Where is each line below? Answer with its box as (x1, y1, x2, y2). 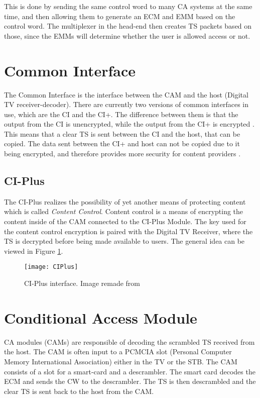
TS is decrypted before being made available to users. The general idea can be (4, 236, 245, 246)
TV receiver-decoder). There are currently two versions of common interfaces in (4, 99, 249, 110)
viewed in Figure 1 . (4, 245, 63, 256)
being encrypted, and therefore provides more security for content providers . (4, 148, 241, 159)
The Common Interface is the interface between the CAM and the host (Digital (4, 89, 248, 99)
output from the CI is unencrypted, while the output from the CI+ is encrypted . (4, 119, 254, 129)
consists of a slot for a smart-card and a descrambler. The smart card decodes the (4, 366, 255, 376)
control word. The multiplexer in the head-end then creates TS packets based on (4, 21, 252, 31)
